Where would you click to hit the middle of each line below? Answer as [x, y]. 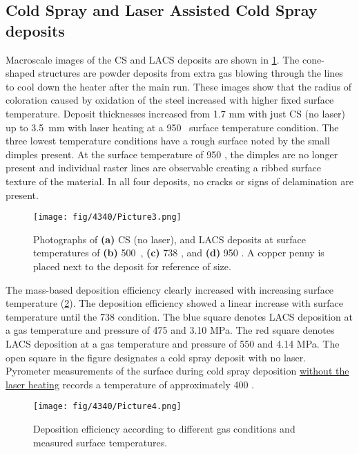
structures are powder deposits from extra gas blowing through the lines [191, 73]
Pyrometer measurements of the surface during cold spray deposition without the [177, 371]
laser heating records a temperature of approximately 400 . [130, 384]
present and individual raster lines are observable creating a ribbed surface [163, 168]
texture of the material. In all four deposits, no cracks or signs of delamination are [179, 181]
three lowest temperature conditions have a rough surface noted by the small [168, 141]
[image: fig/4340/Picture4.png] [107, 407]
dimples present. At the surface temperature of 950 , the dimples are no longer [172, 154]
